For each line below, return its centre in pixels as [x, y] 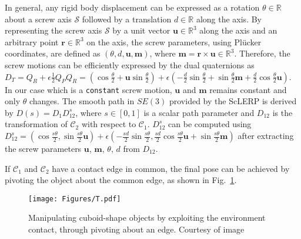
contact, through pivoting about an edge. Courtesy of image [136, 229]
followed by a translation [127, 19]
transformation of [36, 124]
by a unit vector [141, 30]
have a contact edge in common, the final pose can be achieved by [171, 168]
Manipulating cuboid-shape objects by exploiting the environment [147, 218]
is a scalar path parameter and [199, 112]
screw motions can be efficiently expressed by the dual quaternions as [130, 64]
